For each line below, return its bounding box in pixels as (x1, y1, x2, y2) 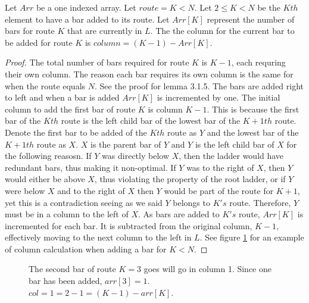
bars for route (5, 24, 55, 37)
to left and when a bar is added (5, 91, 120, 104)
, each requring (231, 56, 286, 68)
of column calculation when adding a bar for (5, 242, 167, 255)
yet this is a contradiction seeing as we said (5, 196, 163, 208)
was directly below (102, 149, 169, 162)
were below (5, 184, 45, 196)
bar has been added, (29, 274, 102, 287)
